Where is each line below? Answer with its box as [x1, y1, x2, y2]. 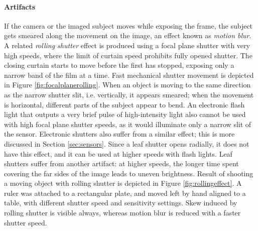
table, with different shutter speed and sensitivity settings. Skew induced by [4, 197, 237, 208]
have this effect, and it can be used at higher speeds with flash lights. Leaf [4, 148, 232, 159]
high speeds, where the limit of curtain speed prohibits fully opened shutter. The [4, 50, 252, 60]
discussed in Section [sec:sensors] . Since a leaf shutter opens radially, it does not [4, 138, 249, 149]
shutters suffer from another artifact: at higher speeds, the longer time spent [4, 158, 239, 169]
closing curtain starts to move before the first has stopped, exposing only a [4, 60, 234, 70]
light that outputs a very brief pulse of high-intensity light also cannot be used [4, 109, 246, 120]
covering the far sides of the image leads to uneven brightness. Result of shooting [4, 168, 253, 178]
